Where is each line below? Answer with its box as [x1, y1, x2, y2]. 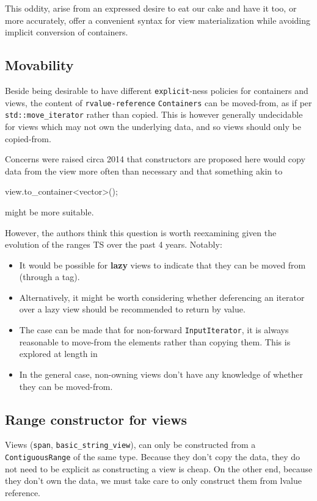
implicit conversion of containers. [5, 26, 128, 38]
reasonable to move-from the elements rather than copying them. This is [19, 335, 291, 348]
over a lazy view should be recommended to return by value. [19, 303, 246, 315]
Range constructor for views [5, 409, 188, 428]
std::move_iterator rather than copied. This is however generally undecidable [5, 108, 303, 121]
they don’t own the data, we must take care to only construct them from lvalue [5, 474, 302, 487]
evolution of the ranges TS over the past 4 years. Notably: [5, 238, 222, 251]
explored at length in [19, 347, 98, 360]
